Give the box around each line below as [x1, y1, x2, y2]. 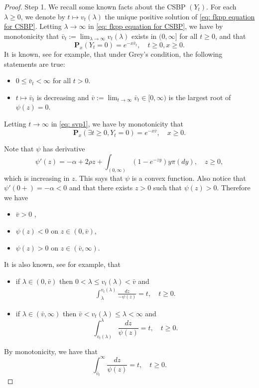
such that [153, 182, 182, 193]
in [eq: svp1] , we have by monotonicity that [51, 118, 183, 129]
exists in [131, 30, 157, 41]
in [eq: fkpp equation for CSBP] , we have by [88, 21, 223, 31]
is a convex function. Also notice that [131, 172, 246, 183]
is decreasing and [37, 92, 89, 102]
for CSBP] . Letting [4, 21, 62, 31]
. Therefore [217, 182, 251, 193]
